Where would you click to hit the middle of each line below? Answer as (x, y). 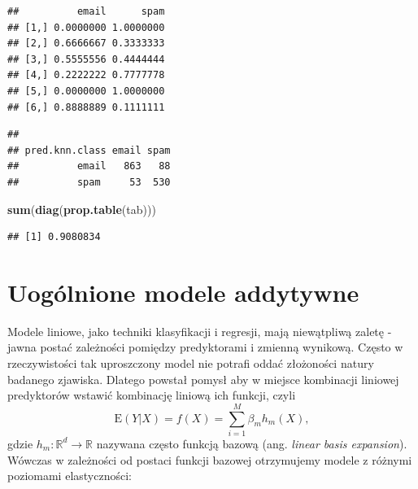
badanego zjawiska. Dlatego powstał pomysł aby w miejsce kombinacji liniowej (203, 379)
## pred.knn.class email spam (89, 150)
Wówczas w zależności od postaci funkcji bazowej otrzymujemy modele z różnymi (210, 459)
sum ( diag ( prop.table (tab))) (82, 209)
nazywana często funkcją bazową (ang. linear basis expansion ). (252, 443)
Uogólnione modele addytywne (183, 292)
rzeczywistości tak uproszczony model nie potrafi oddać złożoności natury (191, 363)
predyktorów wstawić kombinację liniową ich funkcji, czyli (152, 395)
